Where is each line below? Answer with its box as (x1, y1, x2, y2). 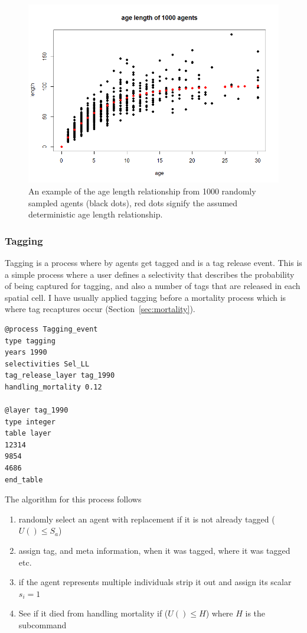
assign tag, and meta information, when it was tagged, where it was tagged (18, 544, 290, 557)
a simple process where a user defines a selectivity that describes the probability (5, 268, 295, 280)
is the (245, 607, 266, 619)
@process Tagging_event (5, 324, 98, 333)
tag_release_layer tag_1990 (5, 371, 115, 380)
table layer (5, 429, 51, 438)
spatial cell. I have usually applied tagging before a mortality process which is (5, 291, 286, 303)
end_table (5, 475, 43, 484)
